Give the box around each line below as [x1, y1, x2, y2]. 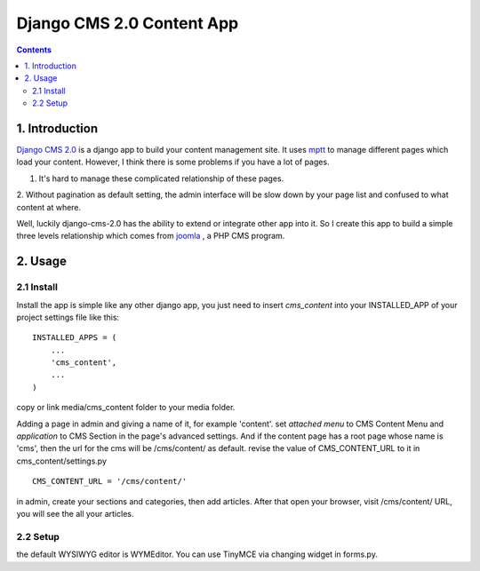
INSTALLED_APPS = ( [32, 333, 117, 343]
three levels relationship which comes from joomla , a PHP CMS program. [16, 231, 285, 242]
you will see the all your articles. [16, 508, 134, 519]
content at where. [16, 202, 82, 212]
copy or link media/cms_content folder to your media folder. [16, 402, 236, 413]
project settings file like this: [16, 312, 120, 322]
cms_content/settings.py [16, 456, 107, 466]
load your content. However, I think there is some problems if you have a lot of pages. [16, 156, 330, 168]
